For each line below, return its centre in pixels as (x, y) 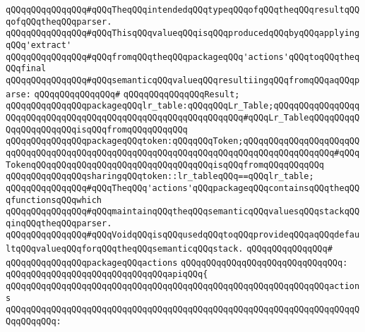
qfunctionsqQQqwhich (54, 200)
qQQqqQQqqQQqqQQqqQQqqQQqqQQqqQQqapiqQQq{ (107, 275)
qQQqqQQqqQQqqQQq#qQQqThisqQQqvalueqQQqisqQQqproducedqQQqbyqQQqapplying (183, 33)
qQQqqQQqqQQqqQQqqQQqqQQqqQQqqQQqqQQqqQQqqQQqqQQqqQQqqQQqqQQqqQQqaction (183, 287)
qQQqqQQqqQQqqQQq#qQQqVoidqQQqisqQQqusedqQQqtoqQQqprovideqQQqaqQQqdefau (183, 235)
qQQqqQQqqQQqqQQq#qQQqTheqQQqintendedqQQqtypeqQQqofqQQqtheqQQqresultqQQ (183, 10)
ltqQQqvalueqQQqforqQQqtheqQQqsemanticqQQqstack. (125, 249)
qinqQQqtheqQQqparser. (59, 223)
